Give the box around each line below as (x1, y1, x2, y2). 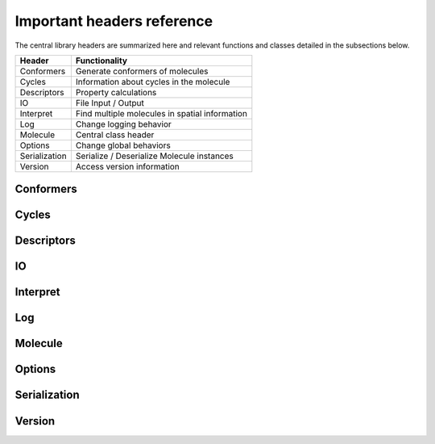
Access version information (75, 161, 180, 172)
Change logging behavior (75, 118, 172, 129)
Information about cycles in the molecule (75, 76, 230, 87)
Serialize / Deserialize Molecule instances (75, 150, 234, 161)
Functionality (75, 55, 128, 66)
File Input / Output (75, 97, 145, 108)
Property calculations (75, 86, 157, 98)
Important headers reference (14, 12, 213, 30)
